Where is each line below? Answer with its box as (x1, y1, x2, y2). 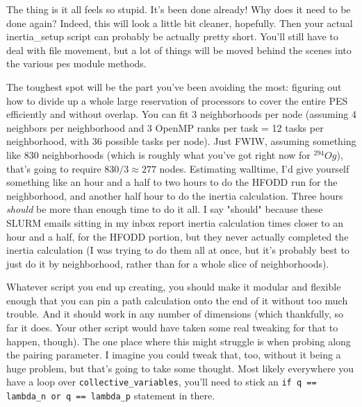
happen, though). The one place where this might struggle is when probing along (6, 334, 351, 348)
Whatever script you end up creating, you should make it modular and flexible (6, 279, 341, 294)
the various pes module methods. (6, 56, 147, 71)
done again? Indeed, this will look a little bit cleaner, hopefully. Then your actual (6, 15, 353, 30)
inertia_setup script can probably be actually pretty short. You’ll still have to (6, 29, 338, 44)
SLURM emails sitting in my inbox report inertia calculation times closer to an (6, 215, 344, 230)
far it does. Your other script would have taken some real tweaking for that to (6, 320, 338, 335)
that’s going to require (6, 161, 101, 175)
